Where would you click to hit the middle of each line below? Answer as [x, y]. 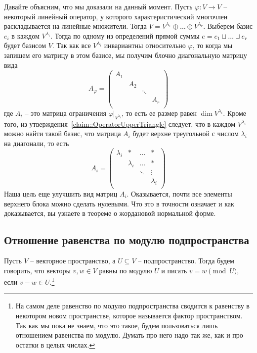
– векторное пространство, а [73, 260]
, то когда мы [213, 45]
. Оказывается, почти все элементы [179, 193]
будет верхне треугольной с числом [186, 133]
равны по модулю [126, 270]
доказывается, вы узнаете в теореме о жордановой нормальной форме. [110, 213]
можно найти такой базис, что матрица [63, 133]
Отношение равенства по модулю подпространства [127, 240]
